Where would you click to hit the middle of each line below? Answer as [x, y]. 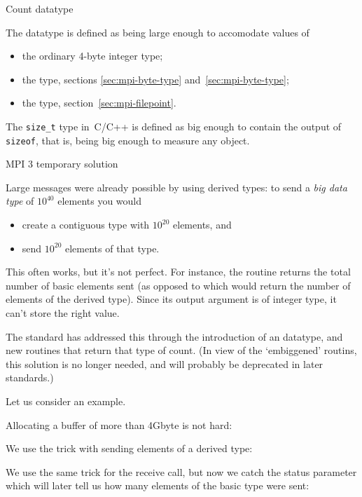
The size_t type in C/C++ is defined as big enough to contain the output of [174, 126]
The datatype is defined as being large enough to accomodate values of [158, 32]
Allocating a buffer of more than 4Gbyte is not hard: [119, 424]
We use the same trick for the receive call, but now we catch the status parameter [181, 471]
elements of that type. [112, 248]
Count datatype [40, 8]
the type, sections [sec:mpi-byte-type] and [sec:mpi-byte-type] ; [155, 79]
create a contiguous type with [86, 225]
